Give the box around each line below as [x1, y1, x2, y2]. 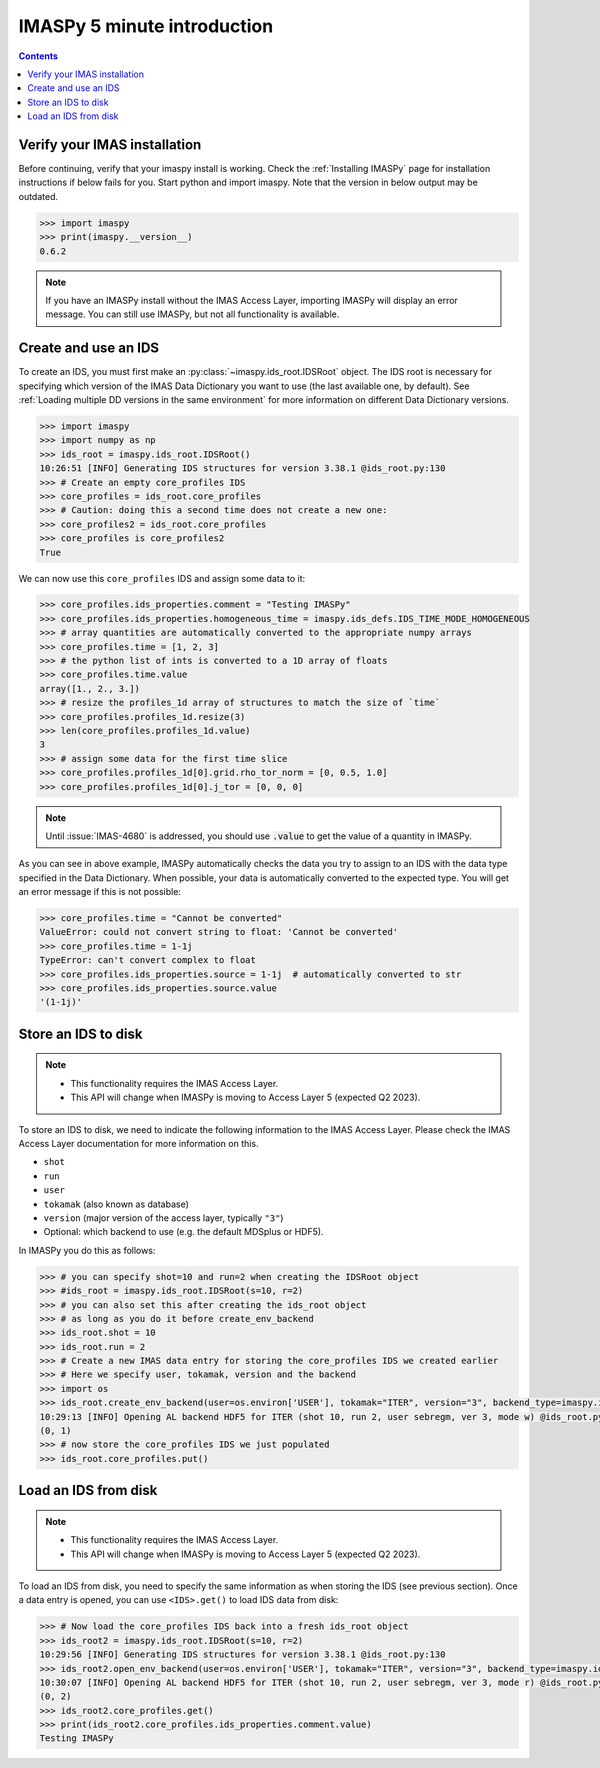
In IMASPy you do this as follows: [18, 1244, 156, 1256]
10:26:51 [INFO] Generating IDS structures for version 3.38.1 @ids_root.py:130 [39, 463, 446, 474]
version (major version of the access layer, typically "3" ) [43, 1211, 284, 1224]
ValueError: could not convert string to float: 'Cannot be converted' [39, 926, 399, 938]
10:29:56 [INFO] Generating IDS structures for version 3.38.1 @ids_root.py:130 [39, 1649, 446, 1660]
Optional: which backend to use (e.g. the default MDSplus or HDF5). [43, 1226, 324, 1238]
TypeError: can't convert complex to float [39, 955, 257, 966]
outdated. [18, 190, 59, 202]
